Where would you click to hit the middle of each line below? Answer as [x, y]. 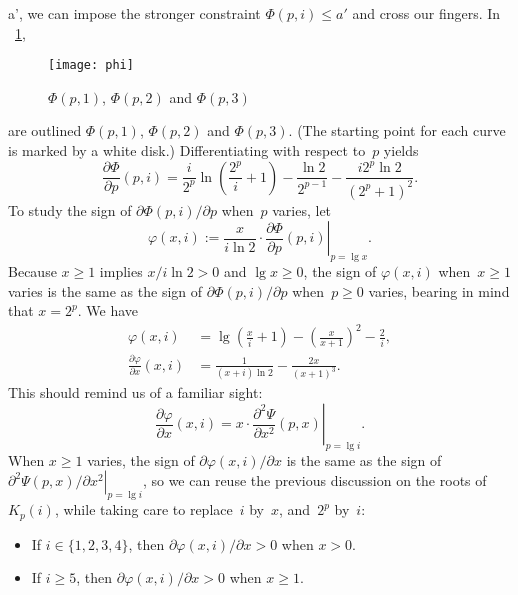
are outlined [45, 130]
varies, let [302, 209]
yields [401, 150]
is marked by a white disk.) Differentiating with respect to [187, 150]
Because [32, 270]
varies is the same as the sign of [105, 290]
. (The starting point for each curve [397, 130]
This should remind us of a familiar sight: [135, 392]
